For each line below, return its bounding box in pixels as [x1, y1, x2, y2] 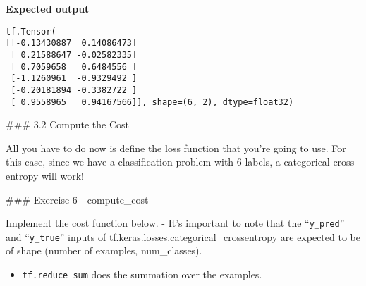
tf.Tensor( [6, 26, 56, 37]
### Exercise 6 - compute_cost [6, 192, 149, 206]
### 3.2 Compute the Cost [6, 117, 130, 132]
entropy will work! [6, 168, 84, 182]
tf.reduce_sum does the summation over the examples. [22, 267, 262, 282]
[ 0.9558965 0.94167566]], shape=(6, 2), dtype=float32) [11, 97, 294, 107]
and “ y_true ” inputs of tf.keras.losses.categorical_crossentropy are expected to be [6, 229, 360, 244]
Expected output [6, 1, 90, 15]
